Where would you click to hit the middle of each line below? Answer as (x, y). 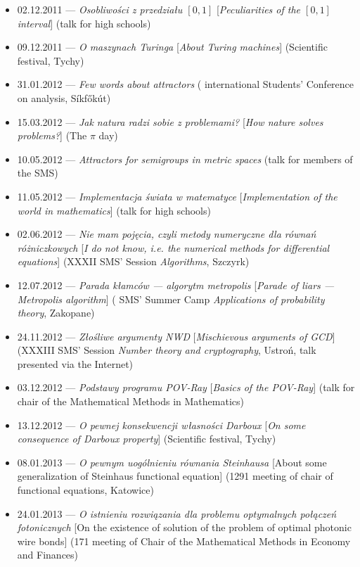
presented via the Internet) (75, 363)
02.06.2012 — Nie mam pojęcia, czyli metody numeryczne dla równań (167, 234)
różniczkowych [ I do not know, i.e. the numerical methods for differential (173, 247)
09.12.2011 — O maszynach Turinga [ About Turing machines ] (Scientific (172, 47)
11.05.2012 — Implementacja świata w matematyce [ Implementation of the (177, 196)
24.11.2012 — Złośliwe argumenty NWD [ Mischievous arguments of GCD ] (176, 336)
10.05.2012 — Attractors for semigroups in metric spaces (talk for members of (185, 159)
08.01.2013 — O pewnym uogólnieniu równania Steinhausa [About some (172, 462)
